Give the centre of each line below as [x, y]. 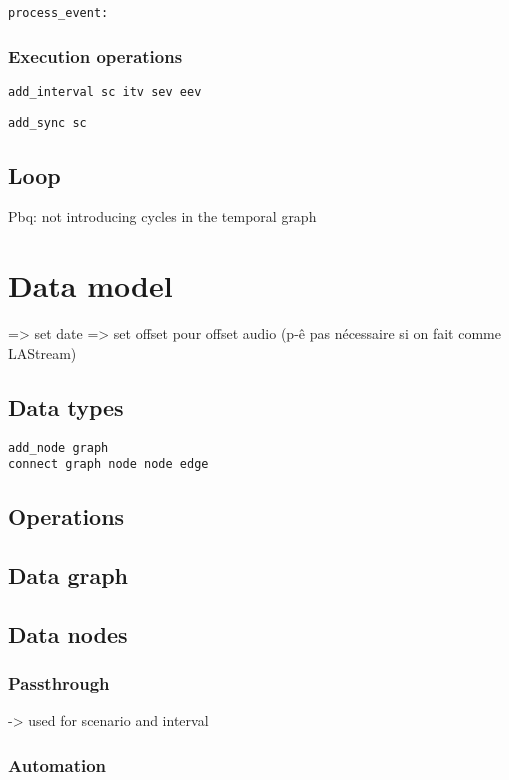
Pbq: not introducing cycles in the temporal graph [162, 216]
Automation [57, 764]
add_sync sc [47, 122]
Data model [90, 285]
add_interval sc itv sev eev [105, 91]
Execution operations [95, 55]
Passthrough [59, 683]
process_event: [58, 13]
